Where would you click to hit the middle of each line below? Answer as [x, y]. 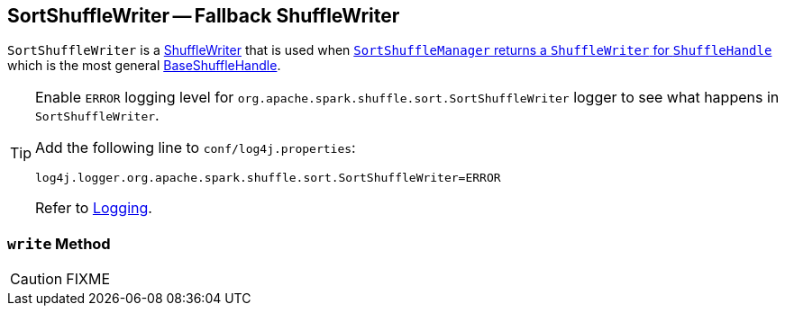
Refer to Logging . [94, 208]
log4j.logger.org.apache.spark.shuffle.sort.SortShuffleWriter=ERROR [268, 178]
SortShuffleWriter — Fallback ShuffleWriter [204, 16]
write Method [59, 243]
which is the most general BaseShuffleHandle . [144, 66]
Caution [37, 279]
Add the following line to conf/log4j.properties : [196, 148]
